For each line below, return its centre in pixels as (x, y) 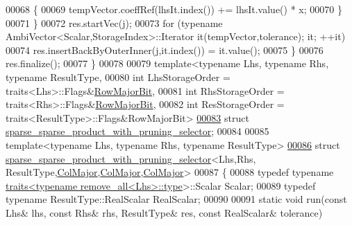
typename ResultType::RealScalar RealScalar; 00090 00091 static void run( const (176, 199)
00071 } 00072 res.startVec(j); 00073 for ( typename (114, 22)
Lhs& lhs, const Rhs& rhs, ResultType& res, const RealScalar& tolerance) (164, 212)
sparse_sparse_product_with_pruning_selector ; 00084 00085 (137, 131)
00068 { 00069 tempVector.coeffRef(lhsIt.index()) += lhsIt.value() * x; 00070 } (174, 9)
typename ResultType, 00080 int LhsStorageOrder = (118, 76)
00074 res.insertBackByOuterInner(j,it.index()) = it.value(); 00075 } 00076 (165, 49)
